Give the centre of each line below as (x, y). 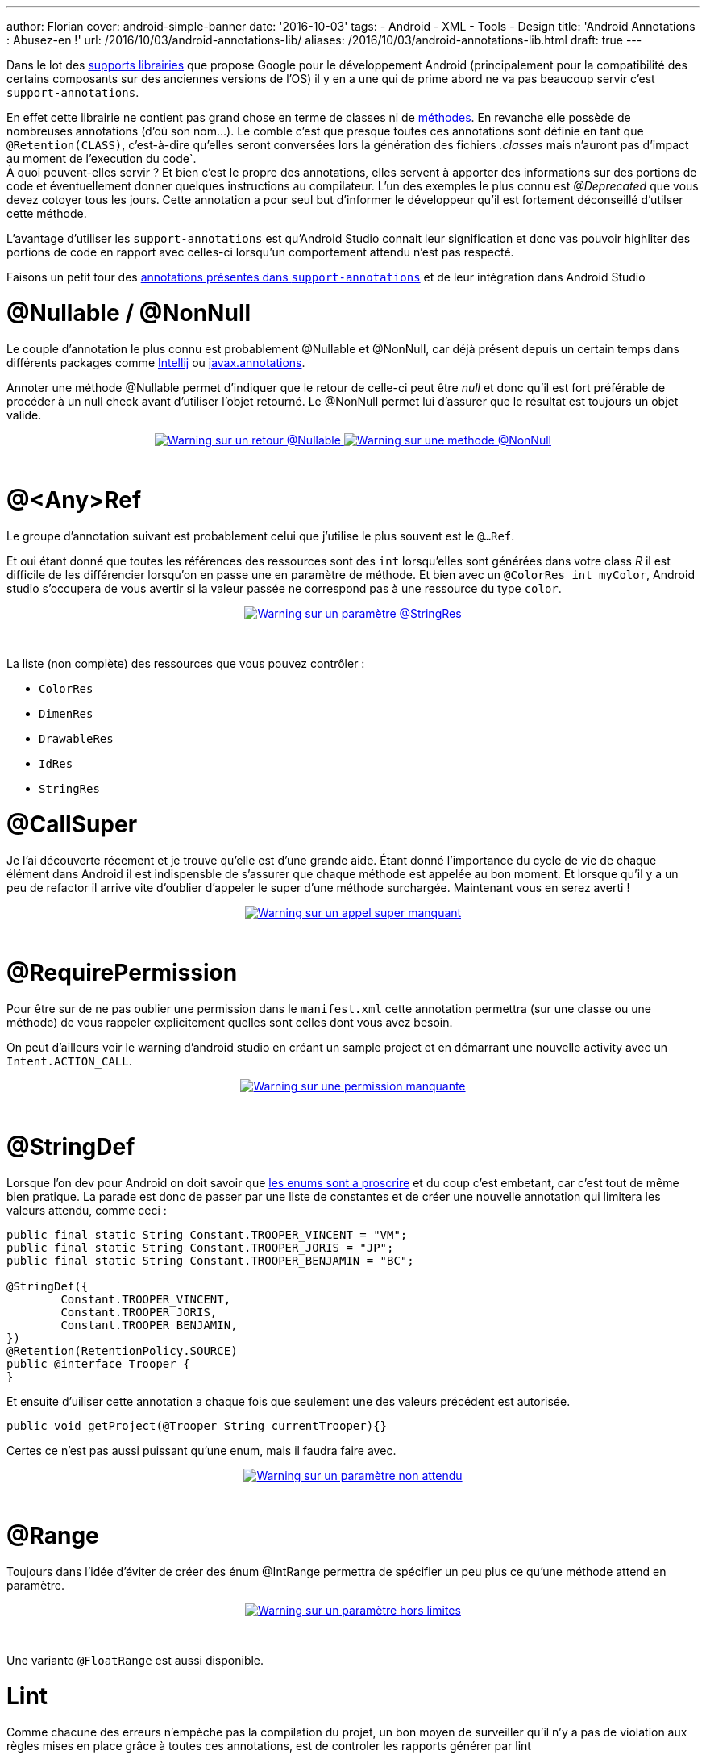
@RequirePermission (122, 973)
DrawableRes (76, 739)
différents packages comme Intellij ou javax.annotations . (156, 362)
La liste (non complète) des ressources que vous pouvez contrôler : (186, 663)
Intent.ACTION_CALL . (69, 1061)
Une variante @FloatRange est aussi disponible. (135, 1660)
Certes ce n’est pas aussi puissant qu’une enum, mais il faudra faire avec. (201, 1450)
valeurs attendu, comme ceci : (87, 1210)
